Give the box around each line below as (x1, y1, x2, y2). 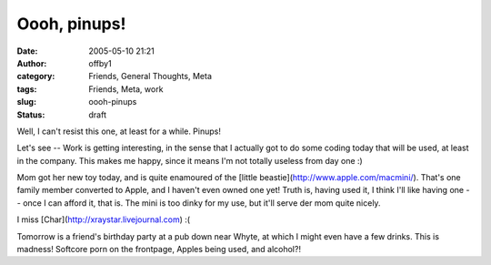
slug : (16, 97, 36, 107)
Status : (16, 109, 45, 120)
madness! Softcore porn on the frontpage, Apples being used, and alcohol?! (16, 244, 302, 255)
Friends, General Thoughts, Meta (88, 71, 213, 82)
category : (16, 71, 55, 82)
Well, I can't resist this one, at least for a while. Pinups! (16, 126, 222, 137)
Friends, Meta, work (88, 83, 164, 95)
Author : (16, 57, 47, 68)
